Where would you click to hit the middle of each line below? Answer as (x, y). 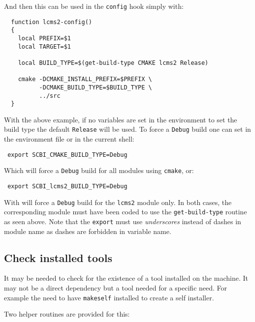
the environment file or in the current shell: (69, 139)
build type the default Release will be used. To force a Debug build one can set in (127, 129)
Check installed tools (58, 257)
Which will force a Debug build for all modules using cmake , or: (99, 170)
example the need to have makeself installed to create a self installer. (109, 297)
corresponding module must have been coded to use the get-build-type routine (126, 212)
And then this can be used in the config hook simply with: (94, 6)
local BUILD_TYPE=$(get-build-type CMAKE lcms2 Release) (113, 63)
